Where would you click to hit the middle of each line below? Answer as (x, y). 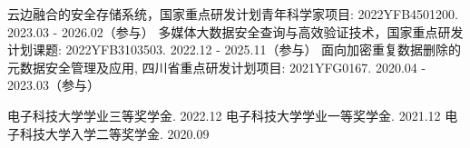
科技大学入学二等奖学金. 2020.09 (114, 133)
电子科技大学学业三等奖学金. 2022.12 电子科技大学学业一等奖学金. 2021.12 (224, 115)
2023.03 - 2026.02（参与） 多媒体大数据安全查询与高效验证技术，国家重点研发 (235, 31)
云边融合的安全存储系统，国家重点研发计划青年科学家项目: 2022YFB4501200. (233, 14)
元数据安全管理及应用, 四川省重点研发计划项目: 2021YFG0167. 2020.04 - (217, 67)
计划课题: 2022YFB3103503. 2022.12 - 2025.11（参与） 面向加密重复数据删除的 (235, 49)
